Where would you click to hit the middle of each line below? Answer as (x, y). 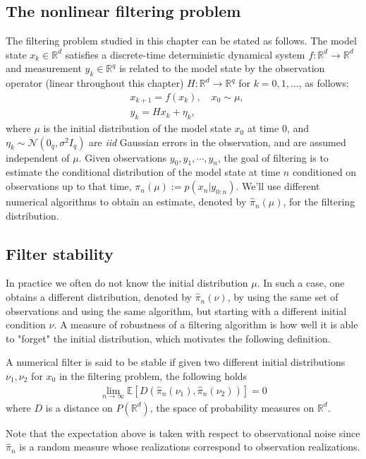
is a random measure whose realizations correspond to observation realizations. (190, 447)
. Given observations (123, 157)
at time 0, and (278, 128)
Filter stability (60, 253)
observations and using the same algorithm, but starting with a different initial (176, 310)
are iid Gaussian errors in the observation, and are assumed (218, 142)
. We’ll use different (278, 186)
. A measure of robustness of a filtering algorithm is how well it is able (206, 324)
